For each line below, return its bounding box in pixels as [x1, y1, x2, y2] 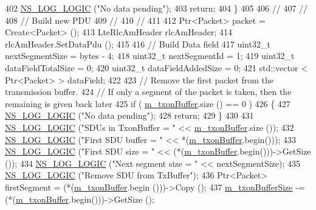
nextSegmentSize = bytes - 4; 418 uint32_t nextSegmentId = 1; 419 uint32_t [5, 49, 295, 62]
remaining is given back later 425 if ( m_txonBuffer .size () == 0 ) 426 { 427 [5, 97, 290, 110]
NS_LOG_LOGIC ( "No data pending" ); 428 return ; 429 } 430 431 [5, 109, 254, 122]
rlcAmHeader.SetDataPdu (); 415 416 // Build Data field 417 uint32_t [5, 37, 270, 50]
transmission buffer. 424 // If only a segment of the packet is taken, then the [5, 85, 292, 98]
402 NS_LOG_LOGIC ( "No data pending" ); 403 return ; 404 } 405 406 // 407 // [5, 2, 308, 14]
